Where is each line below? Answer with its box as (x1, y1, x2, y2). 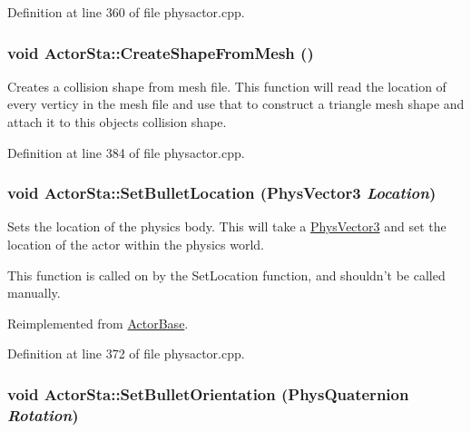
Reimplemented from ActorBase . (7, 313, 189, 332)
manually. (7, 283, 61, 302)
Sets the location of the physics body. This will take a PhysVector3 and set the (7, 217, 446, 236)
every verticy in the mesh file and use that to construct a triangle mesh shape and (7, 94, 465, 113)
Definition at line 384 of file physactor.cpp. (7, 142, 245, 162)
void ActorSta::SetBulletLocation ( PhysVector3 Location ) (7, 182, 437, 204)
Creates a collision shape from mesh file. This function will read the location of (7, 76, 446, 95)
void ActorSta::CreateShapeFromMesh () (7, 41, 314, 64)
